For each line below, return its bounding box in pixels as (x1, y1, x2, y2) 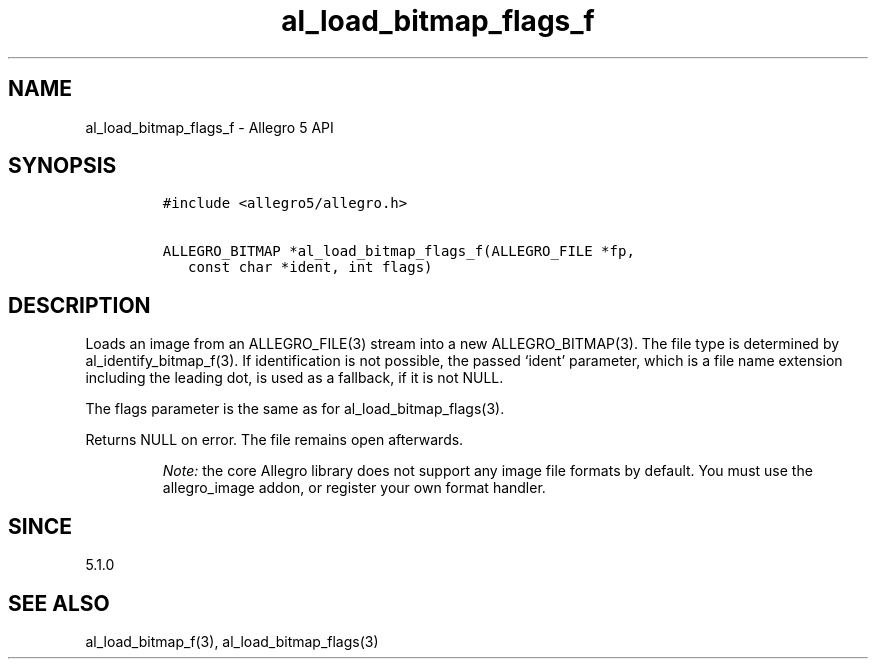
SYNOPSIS (8, 153, 117, 179)
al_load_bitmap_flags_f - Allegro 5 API (85, 118, 334, 136)
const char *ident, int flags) (188, 259, 433, 276)
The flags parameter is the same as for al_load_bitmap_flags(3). (85, 400, 505, 418)
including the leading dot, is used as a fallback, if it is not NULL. (85, 369, 504, 387)
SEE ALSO (8, 590, 110, 616)
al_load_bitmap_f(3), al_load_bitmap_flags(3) (85, 632, 379, 650)
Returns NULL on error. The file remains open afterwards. (85, 431, 464, 449)
